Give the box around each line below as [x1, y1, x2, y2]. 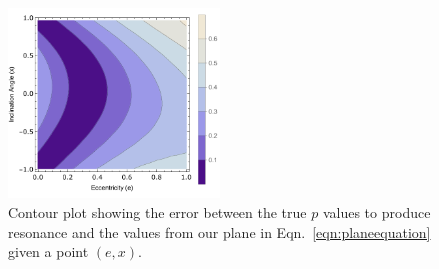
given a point [8, 241, 89, 262]
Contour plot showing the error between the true [8, 202, 307, 223]
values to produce [322, 202, 431, 223]
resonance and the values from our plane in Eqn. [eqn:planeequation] [8, 221, 431, 242]
